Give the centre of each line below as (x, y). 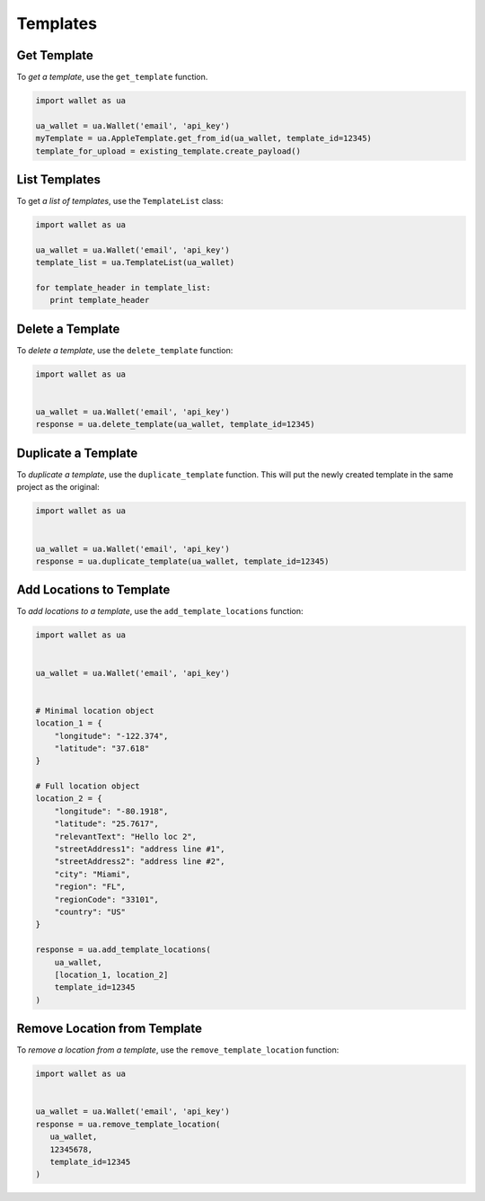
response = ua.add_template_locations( (123, 950)
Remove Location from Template (109, 1029)
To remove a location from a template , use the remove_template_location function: (178, 1050)
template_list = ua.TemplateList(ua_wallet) (135, 262)
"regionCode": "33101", (106, 899)
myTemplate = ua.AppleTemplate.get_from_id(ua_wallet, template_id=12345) (204, 138)
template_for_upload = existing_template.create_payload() (168, 151)
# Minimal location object (95, 711)
